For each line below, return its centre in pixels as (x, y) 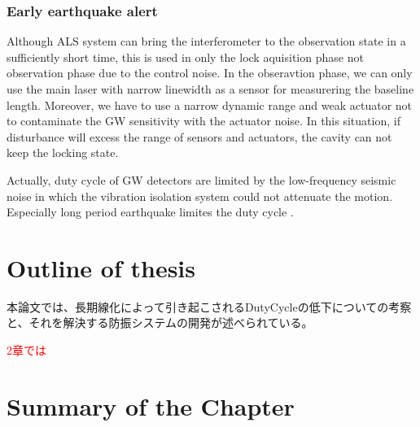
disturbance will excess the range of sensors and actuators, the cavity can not (199, 136)
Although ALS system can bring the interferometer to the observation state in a (206, 41)
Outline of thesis (101, 267)
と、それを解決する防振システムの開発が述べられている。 (160, 322)
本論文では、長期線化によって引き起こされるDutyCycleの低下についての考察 (209, 306)
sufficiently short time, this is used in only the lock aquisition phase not (185, 57)
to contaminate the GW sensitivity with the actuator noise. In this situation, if (203, 121)
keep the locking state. (63, 152)
